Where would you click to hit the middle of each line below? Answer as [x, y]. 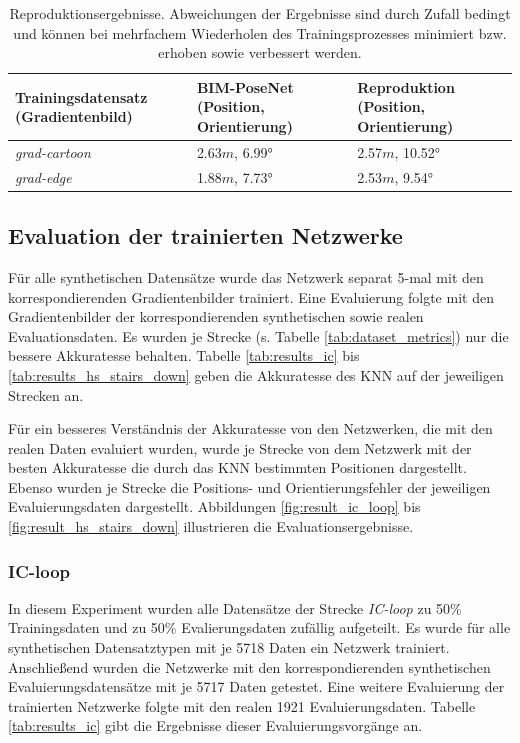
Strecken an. [46, 394]
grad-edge [43, 176]
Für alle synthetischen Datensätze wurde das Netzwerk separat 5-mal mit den [246, 276]
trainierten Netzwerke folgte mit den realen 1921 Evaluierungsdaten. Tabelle [242, 705]
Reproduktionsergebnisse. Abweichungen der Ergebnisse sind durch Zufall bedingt [260, 13]
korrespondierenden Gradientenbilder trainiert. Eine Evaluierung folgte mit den [251, 296]
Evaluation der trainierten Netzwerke [205, 235]
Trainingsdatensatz [81, 96]
